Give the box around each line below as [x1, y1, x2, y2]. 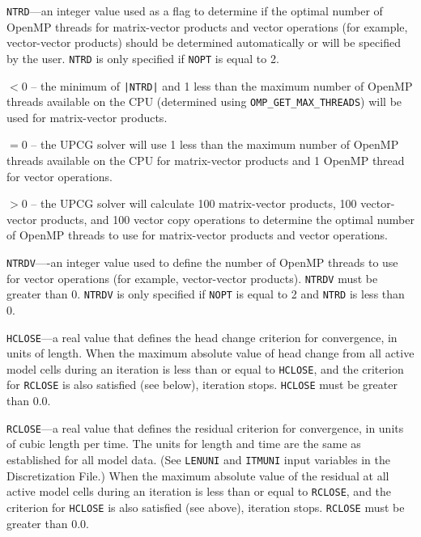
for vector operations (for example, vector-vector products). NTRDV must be [6, 269, 378, 286]
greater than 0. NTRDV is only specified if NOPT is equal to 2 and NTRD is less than [6, 285, 405, 302]
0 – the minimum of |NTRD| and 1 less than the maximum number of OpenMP [21, 77, 413, 94]
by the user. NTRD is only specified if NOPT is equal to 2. [6, 49, 279, 66]
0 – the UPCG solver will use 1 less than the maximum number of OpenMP [21, 136, 399, 153]
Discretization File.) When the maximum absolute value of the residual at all [6, 467, 389, 484]
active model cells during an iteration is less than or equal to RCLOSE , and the [6, 483, 392, 500]
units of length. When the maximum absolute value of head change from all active [6, 345, 415, 362]
